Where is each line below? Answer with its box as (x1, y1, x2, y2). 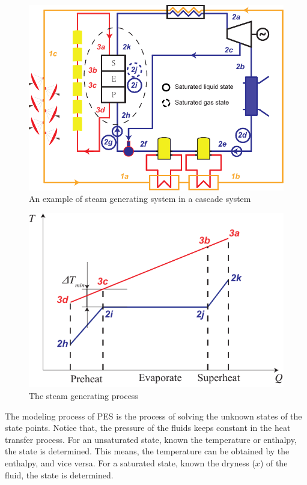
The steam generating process (29, 389, 138, 402)
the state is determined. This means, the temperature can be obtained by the (5, 445, 290, 457)
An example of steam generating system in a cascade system (29, 192, 251, 205)
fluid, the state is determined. (5, 468, 114, 481)
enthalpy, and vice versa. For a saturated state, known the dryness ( (5, 456, 255, 469)
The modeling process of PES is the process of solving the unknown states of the (5, 409, 302, 422)
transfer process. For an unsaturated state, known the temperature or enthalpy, (5, 433, 297, 445)
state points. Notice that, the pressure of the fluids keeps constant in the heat (5, 421, 291, 434)
